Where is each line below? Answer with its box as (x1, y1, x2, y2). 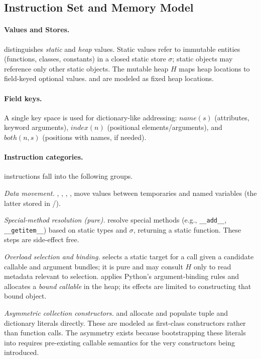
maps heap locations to (179, 63, 250, 74)
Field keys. (4, 93, 42, 103)
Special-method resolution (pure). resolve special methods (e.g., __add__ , (4, 214, 227, 225)
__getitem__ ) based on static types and (4, 224, 127, 235)
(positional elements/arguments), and (107, 122, 222, 132)
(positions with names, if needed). (42, 131, 147, 142)
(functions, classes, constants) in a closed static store (4, 53, 166, 64)
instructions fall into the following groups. (4, 171, 133, 181)
